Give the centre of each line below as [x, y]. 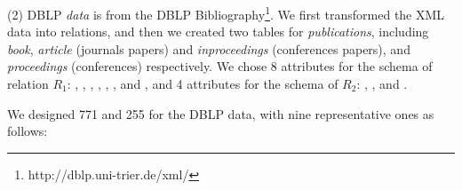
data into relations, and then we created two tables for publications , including [218, 32]
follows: [28, 131]
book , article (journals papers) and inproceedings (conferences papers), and [209, 48]
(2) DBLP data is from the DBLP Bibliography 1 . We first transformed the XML [226, 13]
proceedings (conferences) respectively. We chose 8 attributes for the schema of [220, 66]
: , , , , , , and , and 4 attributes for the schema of [203, 84]
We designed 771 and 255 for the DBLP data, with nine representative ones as [221, 113]
